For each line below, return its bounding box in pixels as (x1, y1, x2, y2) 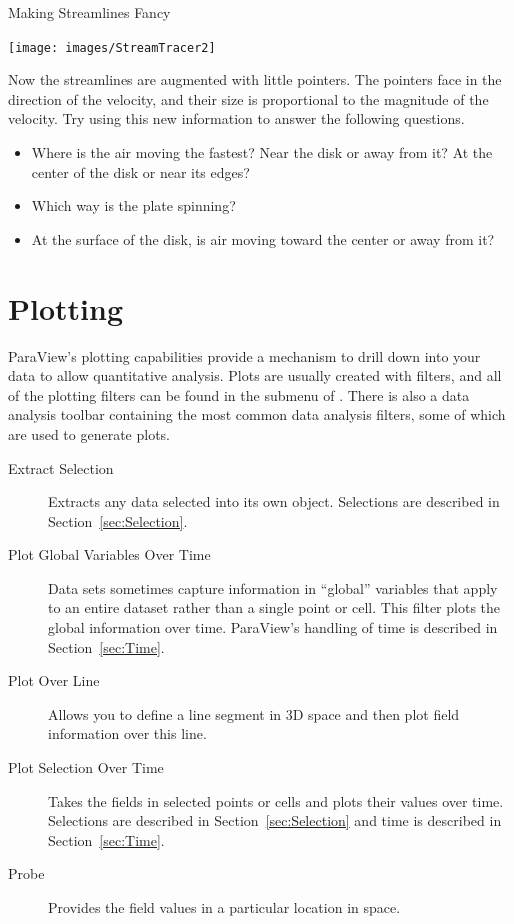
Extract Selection (8, 457, 114, 478)
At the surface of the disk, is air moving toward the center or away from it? (31, 228, 495, 249)
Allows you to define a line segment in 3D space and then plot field (48, 703, 460, 724)
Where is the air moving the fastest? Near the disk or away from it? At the (31, 142, 493, 163)
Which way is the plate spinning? (31, 195, 236, 216)
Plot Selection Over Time (8, 757, 164, 778)
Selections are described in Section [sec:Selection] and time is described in (48, 810, 502, 831)
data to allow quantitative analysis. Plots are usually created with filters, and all (8, 365, 502, 386)
